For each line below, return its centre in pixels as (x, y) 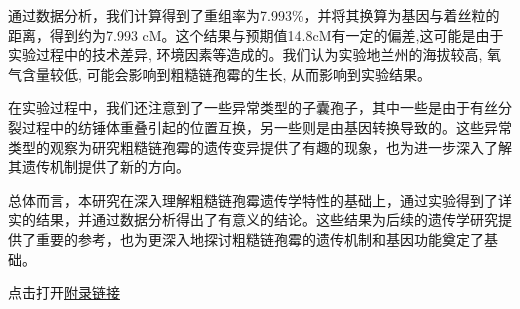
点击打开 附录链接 (64, 292)
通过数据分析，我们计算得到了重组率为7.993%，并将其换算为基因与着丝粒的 (254, 15)
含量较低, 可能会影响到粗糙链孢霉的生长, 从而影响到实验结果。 (226, 73)
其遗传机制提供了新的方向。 (99, 166)
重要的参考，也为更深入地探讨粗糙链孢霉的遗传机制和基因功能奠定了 (259, 238)
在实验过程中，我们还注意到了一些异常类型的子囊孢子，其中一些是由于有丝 (253, 107)
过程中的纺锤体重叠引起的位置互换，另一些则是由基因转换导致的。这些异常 (266, 126)
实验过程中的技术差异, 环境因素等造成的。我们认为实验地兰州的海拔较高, (245, 54)
